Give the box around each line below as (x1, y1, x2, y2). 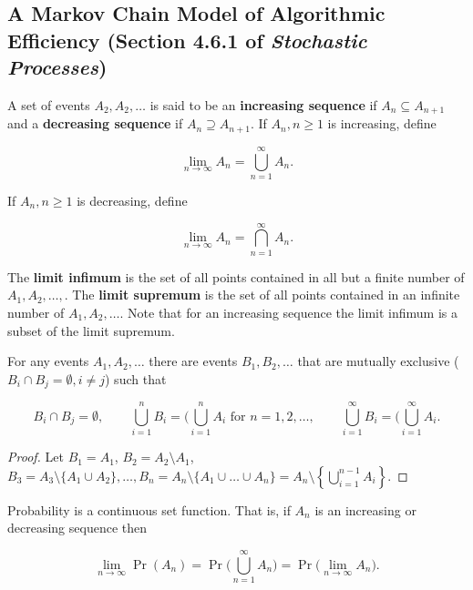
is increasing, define (327, 114, 437, 133)
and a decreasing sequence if (7, 114, 183, 133)
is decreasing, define (77, 191, 188, 210)
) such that (105, 369, 167, 388)
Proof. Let (7, 447, 64, 466)
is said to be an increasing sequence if (149, 95, 377, 114)
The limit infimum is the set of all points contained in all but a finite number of (7, 267, 465, 286)
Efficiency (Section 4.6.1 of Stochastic (7, 25, 367, 54)
